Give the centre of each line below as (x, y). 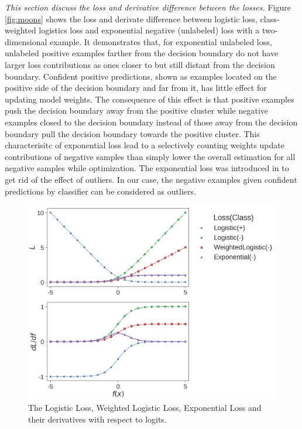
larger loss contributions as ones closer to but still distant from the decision (140, 64)
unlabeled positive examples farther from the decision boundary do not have (142, 53)
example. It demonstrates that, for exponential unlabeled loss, (161, 41)
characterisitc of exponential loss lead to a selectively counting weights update (145, 145)
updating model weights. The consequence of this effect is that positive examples (150, 99)
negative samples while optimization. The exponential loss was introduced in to (147, 168)
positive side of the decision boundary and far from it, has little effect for (136, 88)
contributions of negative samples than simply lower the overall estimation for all (150, 156)
